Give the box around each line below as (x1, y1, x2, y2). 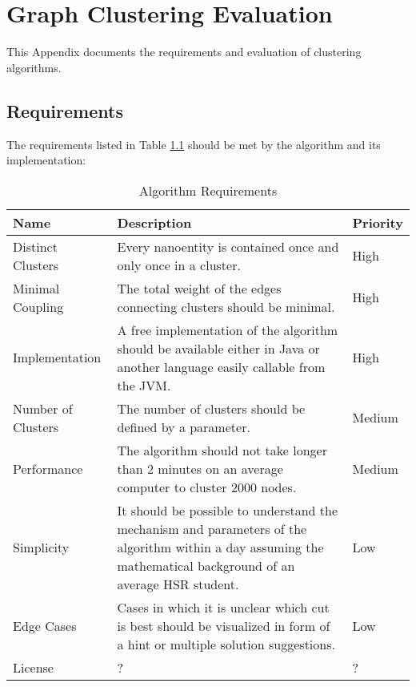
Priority (352, 212, 403, 232)
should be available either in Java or (117, 338, 320, 358)
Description (117, 212, 192, 232)
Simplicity (13, 537, 70, 556)
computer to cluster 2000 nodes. (117, 477, 297, 496)
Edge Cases (13, 616, 77, 635)
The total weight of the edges (117, 278, 282, 297)
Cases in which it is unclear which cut (117, 597, 330, 616)
